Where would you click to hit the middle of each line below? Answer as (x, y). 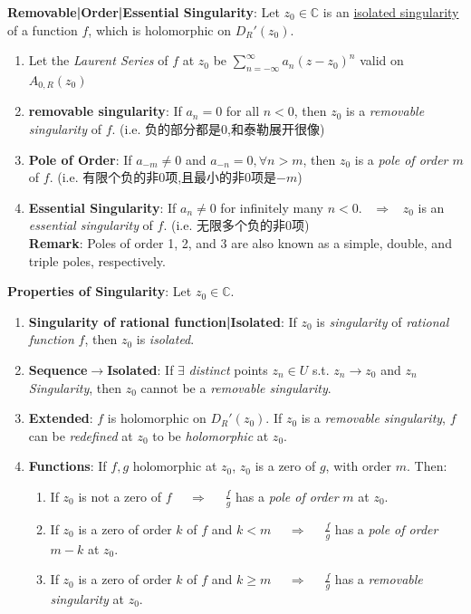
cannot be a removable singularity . (236, 387)
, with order (359, 466)
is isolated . (165, 339)
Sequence (58, 369)
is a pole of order (401, 159)
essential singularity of (91, 225)
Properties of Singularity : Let (100, 291)
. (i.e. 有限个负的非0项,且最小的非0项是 (163, 177)
